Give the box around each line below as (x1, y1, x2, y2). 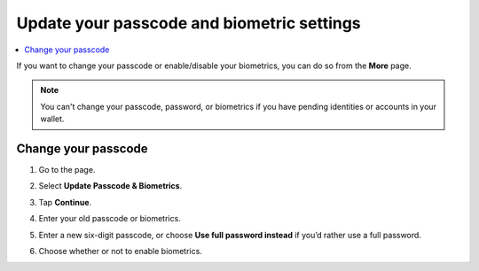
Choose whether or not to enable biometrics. (38, 245, 203, 256)
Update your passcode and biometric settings (16, 13, 361, 33)
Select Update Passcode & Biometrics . (38, 181, 183, 191)
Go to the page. (38, 165, 96, 175)
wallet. (40, 113, 65, 124)
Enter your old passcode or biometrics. (38, 213, 181, 224)
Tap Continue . (38, 197, 92, 207)
